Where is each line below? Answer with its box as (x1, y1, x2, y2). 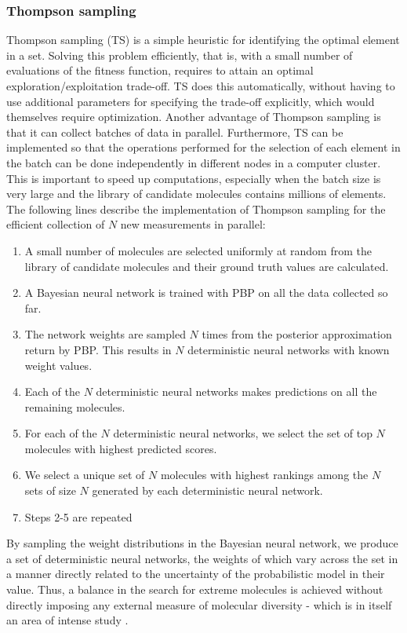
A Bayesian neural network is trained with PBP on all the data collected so (24, 284, 388, 301)
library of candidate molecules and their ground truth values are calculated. (24, 258, 389, 274)
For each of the (24, 425, 97, 441)
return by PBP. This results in (24, 341, 172, 357)
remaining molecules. (24, 398, 125, 415)
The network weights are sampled (24, 326, 186, 342)
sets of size (24, 482, 76, 499)
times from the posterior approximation (202, 326, 392, 342)
